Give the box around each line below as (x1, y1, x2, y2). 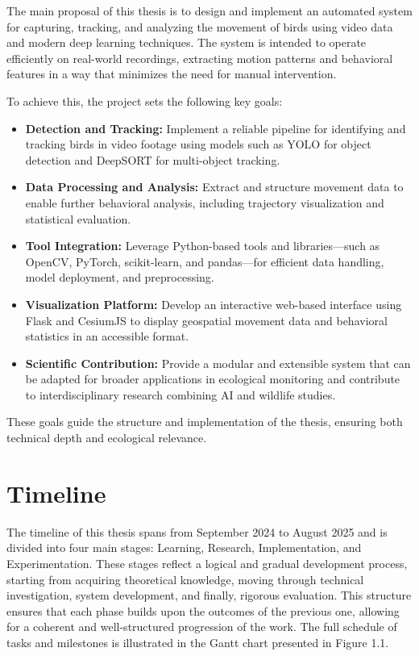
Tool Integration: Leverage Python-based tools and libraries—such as (25, 237, 380, 254)
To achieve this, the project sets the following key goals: (6, 92, 283, 109)
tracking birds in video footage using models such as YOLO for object (25, 136, 371, 153)
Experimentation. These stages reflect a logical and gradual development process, (6, 554, 408, 571)
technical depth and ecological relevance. (6, 429, 207, 446)
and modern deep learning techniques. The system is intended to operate (6, 34, 367, 51)
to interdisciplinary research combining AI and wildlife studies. (25, 386, 336, 403)
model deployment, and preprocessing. (25, 269, 214, 286)
